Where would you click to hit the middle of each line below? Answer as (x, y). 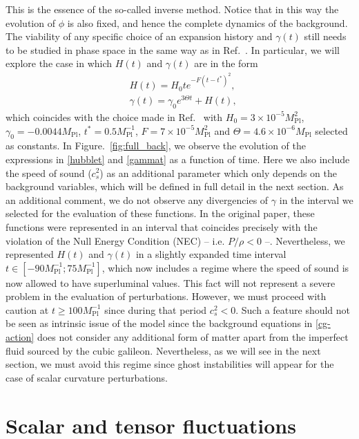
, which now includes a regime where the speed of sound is (225, 267)
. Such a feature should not (293, 309)
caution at (27, 309)
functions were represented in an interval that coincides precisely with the (162, 226)
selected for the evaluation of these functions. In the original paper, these (160, 213)
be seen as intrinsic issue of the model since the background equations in (159, 323)
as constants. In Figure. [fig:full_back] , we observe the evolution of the (156, 146)
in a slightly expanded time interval (211, 254)
